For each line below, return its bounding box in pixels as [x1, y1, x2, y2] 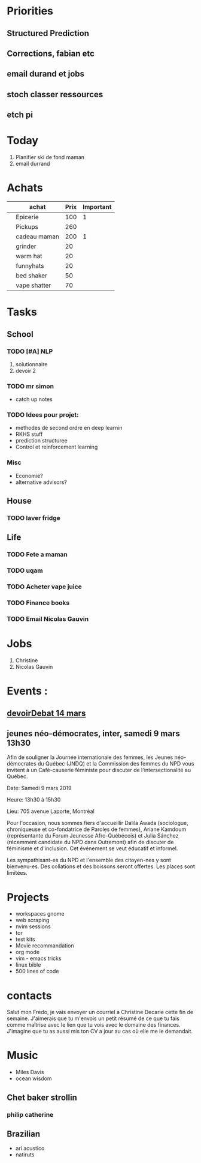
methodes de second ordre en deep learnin [15, 424, 123, 432]
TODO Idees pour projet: [7, 411, 80, 419]
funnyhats [16, 262, 44, 270]
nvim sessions [15, 923, 51, 930]
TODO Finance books [7, 599, 70, 607]
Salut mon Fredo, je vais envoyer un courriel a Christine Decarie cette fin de [7, 1009, 194, 1016]
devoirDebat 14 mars [7, 708, 86, 718]
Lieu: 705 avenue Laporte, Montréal [7, 808, 95, 815]
